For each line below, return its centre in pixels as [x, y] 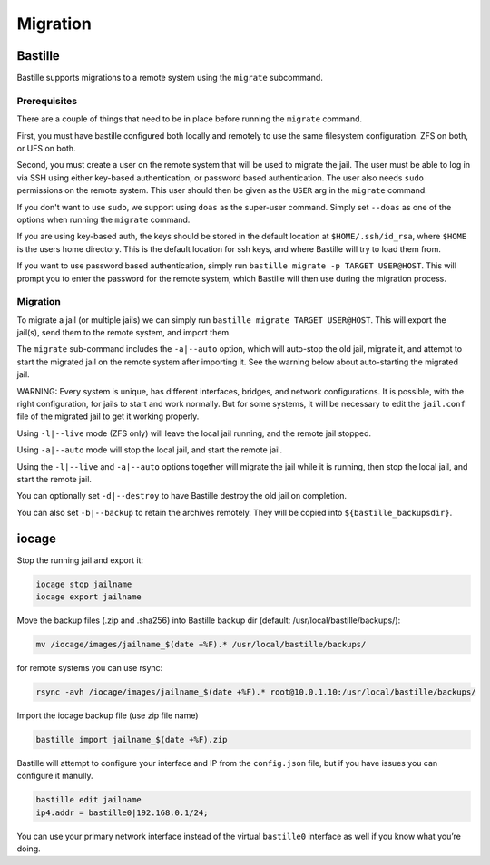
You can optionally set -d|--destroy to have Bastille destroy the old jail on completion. [182, 496]
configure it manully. [55, 776]
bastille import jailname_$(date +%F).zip [132, 739]
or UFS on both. [46, 148]
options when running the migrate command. [103, 219]
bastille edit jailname [89, 800]
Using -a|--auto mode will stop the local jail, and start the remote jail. [150, 450]
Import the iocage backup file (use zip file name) [108, 715]
